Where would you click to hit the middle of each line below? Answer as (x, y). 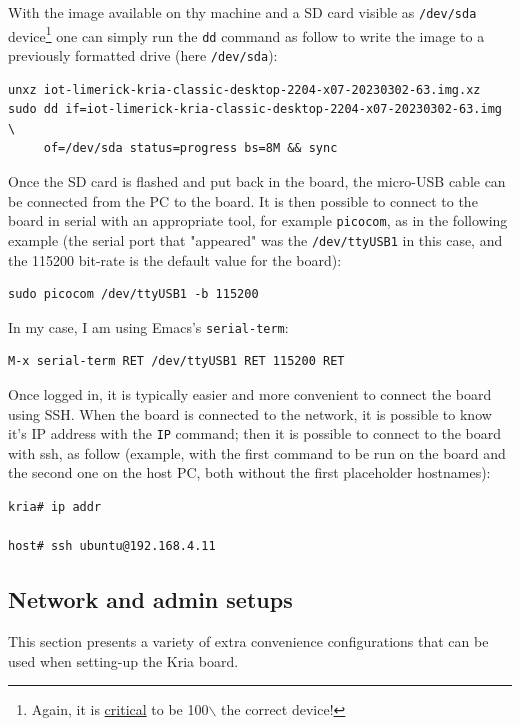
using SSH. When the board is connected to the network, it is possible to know (250, 413)
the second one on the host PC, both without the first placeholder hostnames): (249, 472)
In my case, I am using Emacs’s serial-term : (148, 326)
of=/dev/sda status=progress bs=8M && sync (190, 148)
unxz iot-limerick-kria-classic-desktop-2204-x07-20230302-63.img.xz (244, 89)
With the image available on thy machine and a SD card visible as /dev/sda (242, 12)
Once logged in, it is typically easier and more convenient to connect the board (250, 393)
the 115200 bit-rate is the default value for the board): (175, 259)
